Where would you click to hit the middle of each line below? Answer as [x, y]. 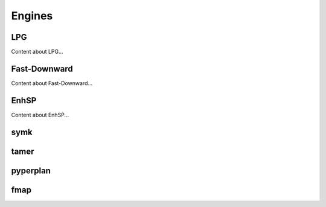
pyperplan [31, 170]
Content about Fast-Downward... [52, 83]
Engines [32, 16]
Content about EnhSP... [40, 115]
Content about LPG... [37, 52]
